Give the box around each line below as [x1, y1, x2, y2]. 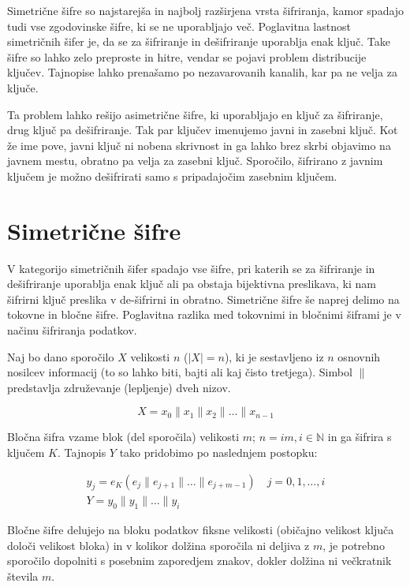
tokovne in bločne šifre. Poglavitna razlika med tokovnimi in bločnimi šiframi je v [7, 306, 401, 323]
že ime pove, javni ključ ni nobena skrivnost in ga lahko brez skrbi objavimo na [7, 136, 391, 153]
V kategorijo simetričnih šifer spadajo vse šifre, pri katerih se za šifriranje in [7, 260, 375, 276]
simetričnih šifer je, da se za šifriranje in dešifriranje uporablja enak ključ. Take [7, 33, 391, 50]
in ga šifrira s [327, 428, 392, 445]
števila [7, 568, 39, 585]
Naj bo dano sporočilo [7, 348, 114, 365]
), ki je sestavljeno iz [224, 348, 324, 365]
